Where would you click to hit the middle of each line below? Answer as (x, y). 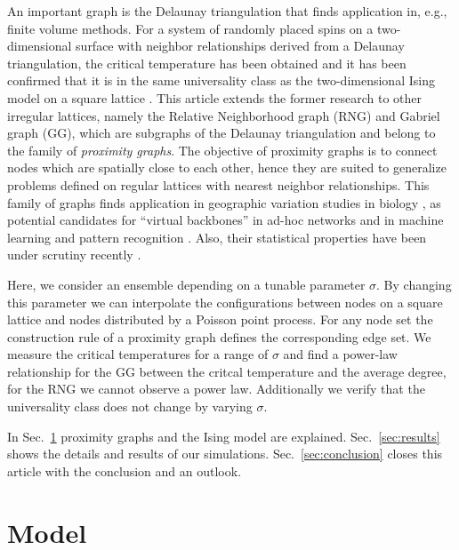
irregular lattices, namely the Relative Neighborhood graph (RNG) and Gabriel (224, 115)
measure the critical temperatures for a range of (138, 354)
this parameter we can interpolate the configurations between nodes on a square (225, 302)
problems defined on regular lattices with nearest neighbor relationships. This (218, 184)
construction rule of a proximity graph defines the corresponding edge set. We (219, 336)
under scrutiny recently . (74, 255)
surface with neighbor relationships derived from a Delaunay (240, 46)
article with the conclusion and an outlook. (125, 470)
